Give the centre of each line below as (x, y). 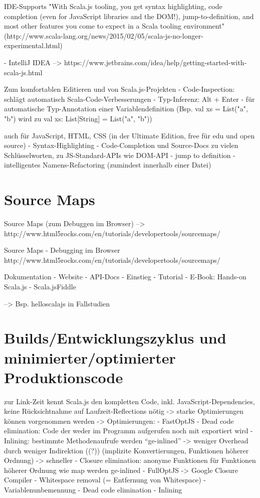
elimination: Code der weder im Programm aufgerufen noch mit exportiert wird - (128, 431)
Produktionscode (64, 377)
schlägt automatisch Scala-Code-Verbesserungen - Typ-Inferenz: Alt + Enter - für (129, 99)
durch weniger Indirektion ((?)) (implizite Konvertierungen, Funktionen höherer (126, 450)
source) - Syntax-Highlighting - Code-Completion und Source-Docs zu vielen (121, 145)
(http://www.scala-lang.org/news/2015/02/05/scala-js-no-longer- (104, 35)
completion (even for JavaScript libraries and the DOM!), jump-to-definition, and (129, 16)
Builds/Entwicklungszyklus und (115, 338)
